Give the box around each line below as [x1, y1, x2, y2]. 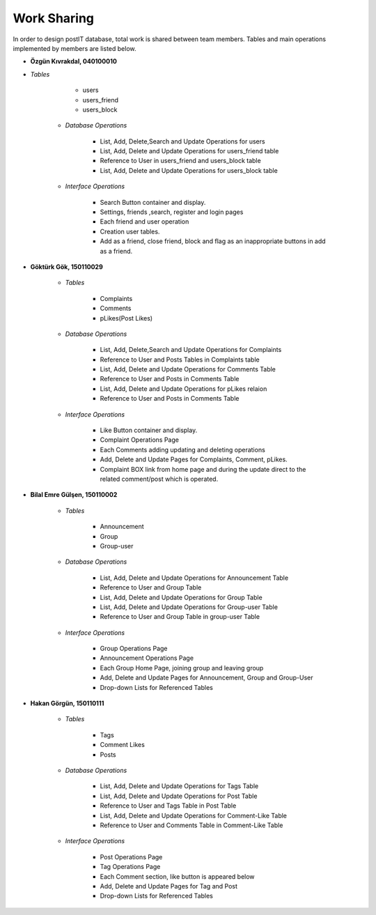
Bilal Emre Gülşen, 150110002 [30, 491, 118, 499]
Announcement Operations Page [100, 654, 194, 662]
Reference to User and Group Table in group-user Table [100, 613, 260, 621]
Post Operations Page [100, 852, 163, 861]
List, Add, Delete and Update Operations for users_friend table [100, 147, 279, 155]
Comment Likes [100, 741, 146, 749]
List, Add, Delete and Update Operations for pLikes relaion [100, 384, 267, 393]
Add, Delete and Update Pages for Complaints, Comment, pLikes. [100, 455, 288, 463]
